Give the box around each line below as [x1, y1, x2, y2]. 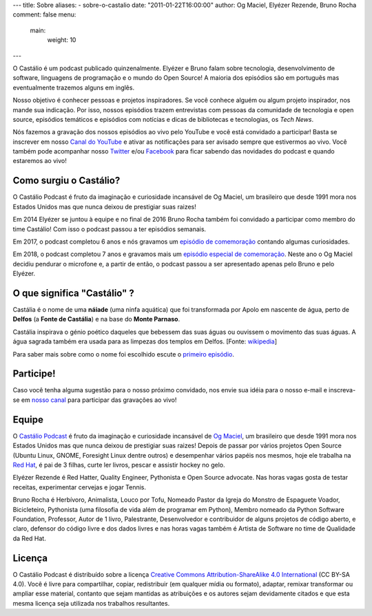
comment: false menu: [12, 10, 76, 19]
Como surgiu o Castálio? [12, 175, 121, 187]
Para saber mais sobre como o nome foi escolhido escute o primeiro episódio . [12, 350, 234, 358]
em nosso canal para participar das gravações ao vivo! [21, 396, 177, 404]
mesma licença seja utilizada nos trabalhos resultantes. [12, 599, 170, 607]
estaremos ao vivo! [12, 157, 67, 165]
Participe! [12, 368, 56, 380]
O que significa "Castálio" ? [12, 287, 134, 299]
